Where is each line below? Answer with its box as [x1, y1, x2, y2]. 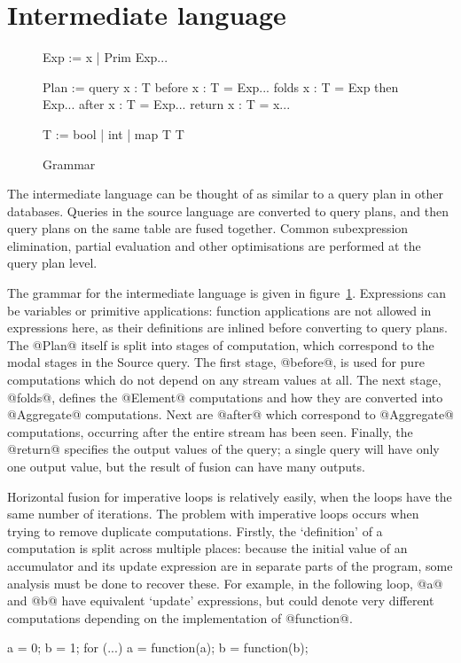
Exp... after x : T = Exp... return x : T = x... [43, 95, 291, 113]
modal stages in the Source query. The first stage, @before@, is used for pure [7, 353, 425, 371]
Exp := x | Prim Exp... [43, 48, 168, 66]
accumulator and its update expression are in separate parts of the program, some [7, 556, 453, 574]
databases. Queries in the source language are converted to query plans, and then [7, 201, 449, 220]
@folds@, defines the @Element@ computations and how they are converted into [7, 387, 443, 406]
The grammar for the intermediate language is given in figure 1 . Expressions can [7, 284, 447, 302]
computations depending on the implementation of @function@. [7, 608, 353, 627]
